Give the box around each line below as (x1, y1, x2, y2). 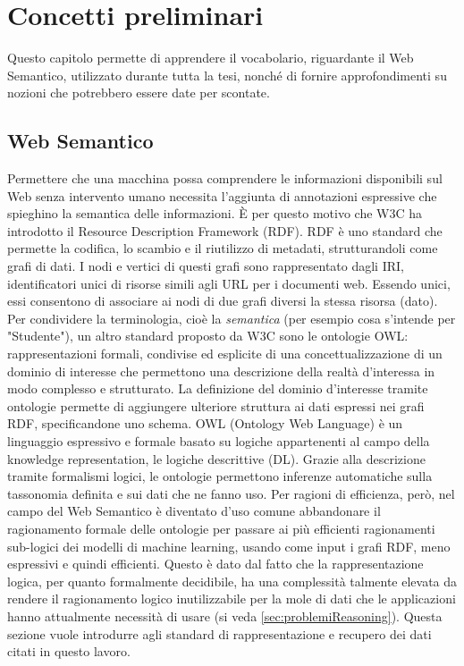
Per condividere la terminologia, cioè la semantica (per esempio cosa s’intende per (7, 308, 456, 327)
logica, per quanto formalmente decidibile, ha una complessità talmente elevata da (7, 571, 458, 590)
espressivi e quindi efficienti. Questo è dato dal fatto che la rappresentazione (7, 554, 424, 573)
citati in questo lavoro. (7, 642, 131, 661)
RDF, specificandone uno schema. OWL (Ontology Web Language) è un (7, 414, 403, 433)
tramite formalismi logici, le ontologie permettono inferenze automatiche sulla (7, 467, 433, 485)
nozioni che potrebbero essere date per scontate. (7, 83, 270, 102)
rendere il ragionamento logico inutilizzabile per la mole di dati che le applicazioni (7, 589, 456, 608)
